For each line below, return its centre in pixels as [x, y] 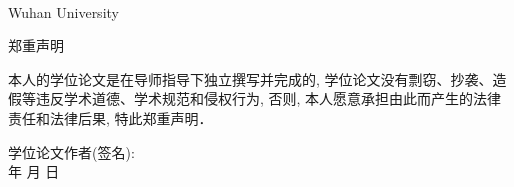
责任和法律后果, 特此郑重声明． [110, 117]
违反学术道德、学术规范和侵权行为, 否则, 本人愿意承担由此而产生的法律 [268, 98]
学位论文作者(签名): [71, 151]
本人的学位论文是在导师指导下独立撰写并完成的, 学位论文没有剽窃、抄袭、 [250, 78]
